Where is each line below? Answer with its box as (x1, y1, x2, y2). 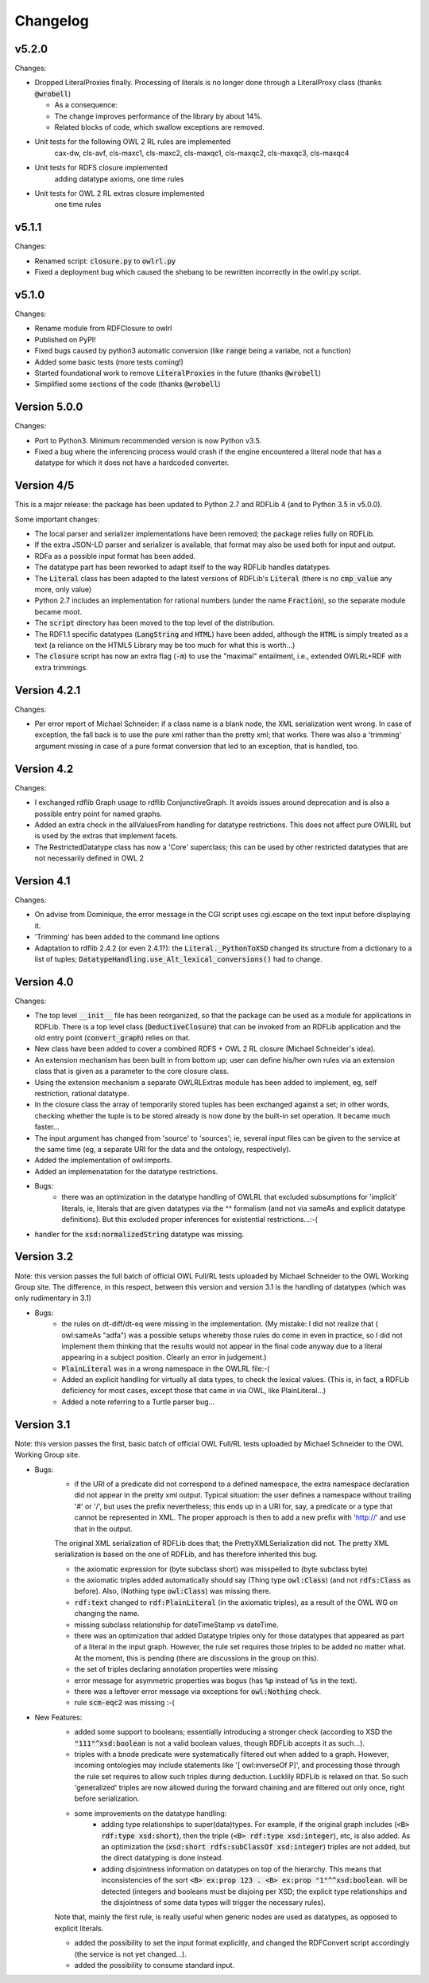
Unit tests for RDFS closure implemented (34, 163, 168, 173)
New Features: (34, 1712, 83, 1722)
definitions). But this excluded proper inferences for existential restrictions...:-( (61, 1215, 318, 1224)
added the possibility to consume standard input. (74, 1960, 234, 1969)
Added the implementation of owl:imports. (34, 1155, 172, 1165)
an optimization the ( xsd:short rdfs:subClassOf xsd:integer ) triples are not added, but (101, 1842, 411, 1852)
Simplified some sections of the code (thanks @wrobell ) (34, 379, 222, 389)
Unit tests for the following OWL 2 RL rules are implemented (34, 137, 231, 146)
